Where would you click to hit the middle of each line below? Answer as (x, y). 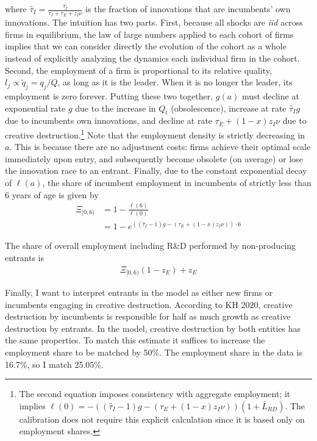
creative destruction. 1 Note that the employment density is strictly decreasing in (155, 134)
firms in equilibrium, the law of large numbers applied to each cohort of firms (149, 34)
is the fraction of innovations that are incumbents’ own (188, 9)
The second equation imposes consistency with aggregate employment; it (155, 394)
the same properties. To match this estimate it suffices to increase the (135, 340)
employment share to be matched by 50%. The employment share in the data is (154, 352)
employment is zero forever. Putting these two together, (109, 96)
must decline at (271, 96)
